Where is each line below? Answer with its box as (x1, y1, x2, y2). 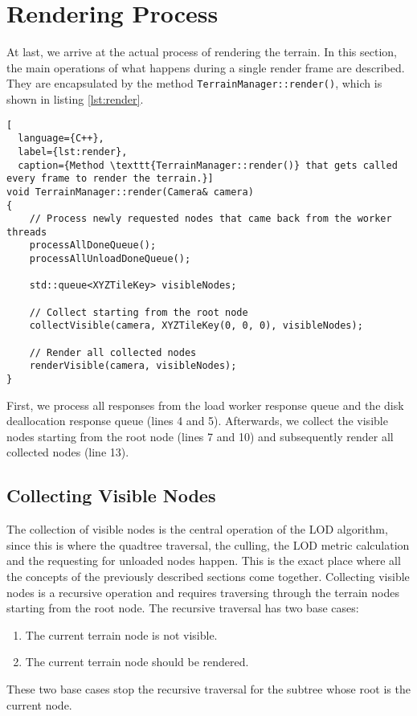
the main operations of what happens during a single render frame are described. (6, 59, 405, 76)
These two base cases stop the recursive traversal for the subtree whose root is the (6, 681, 411, 698)
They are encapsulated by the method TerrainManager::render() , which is (6, 75, 382, 92)
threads (6, 226, 47, 238)
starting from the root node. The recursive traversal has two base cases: (6, 599, 359, 616)
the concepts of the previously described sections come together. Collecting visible (6, 568, 410, 585)
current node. (6, 696, 72, 713)
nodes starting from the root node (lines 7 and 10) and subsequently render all (6, 428, 394, 444)
